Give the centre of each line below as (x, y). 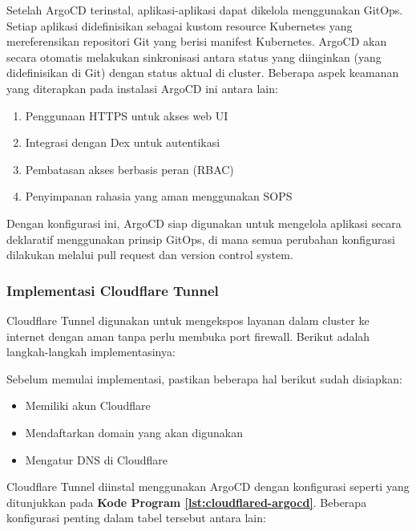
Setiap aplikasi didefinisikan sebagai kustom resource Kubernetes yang (180, 25)
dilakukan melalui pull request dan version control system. (150, 255)
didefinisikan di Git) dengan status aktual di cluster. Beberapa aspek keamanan (203, 73)
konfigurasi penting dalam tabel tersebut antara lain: (136, 518)
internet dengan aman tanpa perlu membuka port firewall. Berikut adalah (188, 336)
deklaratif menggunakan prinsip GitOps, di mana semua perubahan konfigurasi (201, 239)
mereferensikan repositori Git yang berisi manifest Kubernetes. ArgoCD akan (197, 41)
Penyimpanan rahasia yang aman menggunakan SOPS (159, 196)
